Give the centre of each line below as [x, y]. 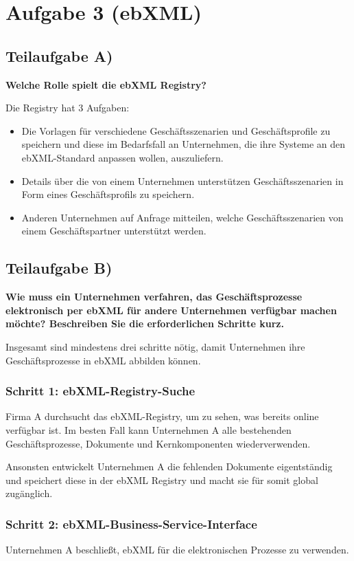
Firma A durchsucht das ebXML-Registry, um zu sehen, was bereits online [162, 416]
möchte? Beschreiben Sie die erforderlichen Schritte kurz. [145, 323]
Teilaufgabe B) [59, 268]
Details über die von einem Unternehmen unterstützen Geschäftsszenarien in [182, 180]
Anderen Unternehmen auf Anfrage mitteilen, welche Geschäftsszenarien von [182, 217]
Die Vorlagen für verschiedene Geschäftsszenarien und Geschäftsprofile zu [176, 130]
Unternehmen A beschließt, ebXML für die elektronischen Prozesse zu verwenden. [177, 550]
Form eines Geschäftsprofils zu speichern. [108, 194]
